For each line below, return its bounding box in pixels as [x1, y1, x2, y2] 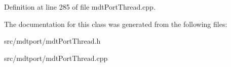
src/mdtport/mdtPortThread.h [4, 36, 101, 46]
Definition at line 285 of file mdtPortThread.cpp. [4, 2, 156, 12]
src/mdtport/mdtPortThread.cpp [4, 52, 108, 63]
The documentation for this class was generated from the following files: [4, 18, 227, 29]
